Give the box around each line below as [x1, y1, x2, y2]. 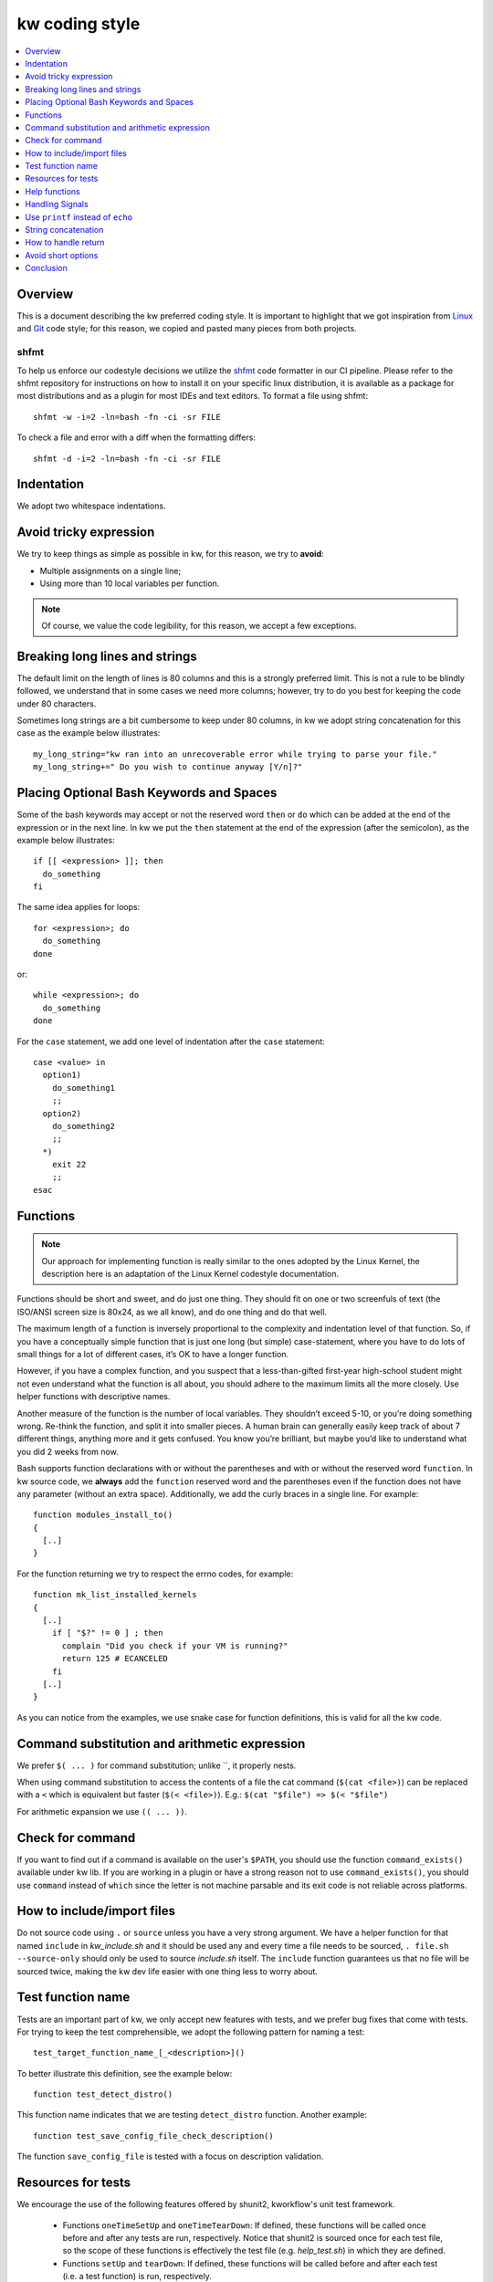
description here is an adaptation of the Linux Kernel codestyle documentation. [41, 1269, 340, 1280]
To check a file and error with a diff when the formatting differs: [16, 432, 256, 443]
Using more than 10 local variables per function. [39, 578, 220, 589]
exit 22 [51, 1159, 87, 1170]
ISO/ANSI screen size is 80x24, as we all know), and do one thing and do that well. [16, 1306, 328, 1317]
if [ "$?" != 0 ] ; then [51, 1628, 163, 1638]
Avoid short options [25, 249, 99, 260]
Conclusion [25, 263, 68, 274]
